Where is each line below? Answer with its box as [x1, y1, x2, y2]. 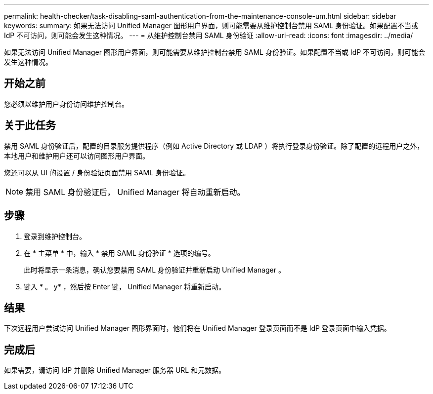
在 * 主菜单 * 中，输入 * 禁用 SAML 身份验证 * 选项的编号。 [24, 248, 215, 257]
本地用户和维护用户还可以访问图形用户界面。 [4, 151, 149, 160]
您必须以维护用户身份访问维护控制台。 [4, 99, 129, 108]
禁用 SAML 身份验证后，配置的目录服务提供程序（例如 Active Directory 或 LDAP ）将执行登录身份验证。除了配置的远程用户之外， [4, 141, 424, 150]
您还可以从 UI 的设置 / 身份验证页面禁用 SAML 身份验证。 [4, 168, 190, 177]
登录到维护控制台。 [24, 232, 86, 240]
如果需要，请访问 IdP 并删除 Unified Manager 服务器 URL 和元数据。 [4, 366, 226, 375]
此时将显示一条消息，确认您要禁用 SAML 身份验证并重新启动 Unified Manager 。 [24, 265, 285, 274]
